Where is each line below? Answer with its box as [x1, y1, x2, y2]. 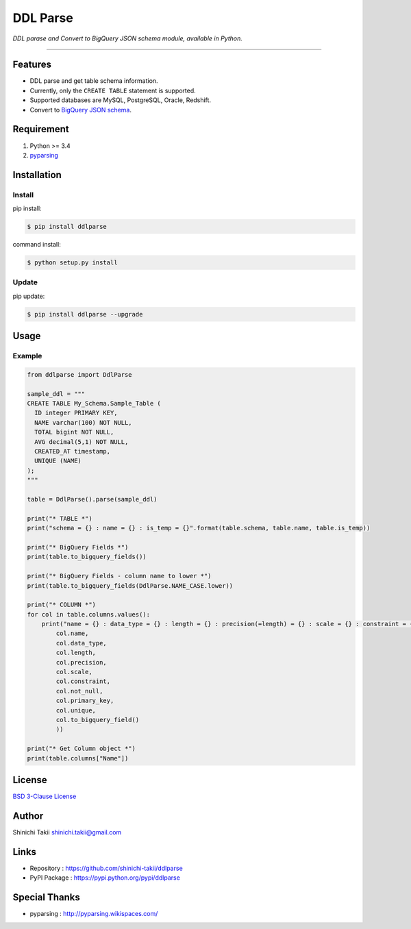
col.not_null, [55, 687, 103, 695]
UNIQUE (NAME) [34, 457, 82, 465]
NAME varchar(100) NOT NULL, [34, 419, 133, 426]
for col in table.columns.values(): [27, 610, 151, 618]
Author [12, 810, 44, 821]
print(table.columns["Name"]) [27, 754, 129, 762]
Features [12, 59, 51, 71]
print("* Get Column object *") [27, 745, 136, 753]
